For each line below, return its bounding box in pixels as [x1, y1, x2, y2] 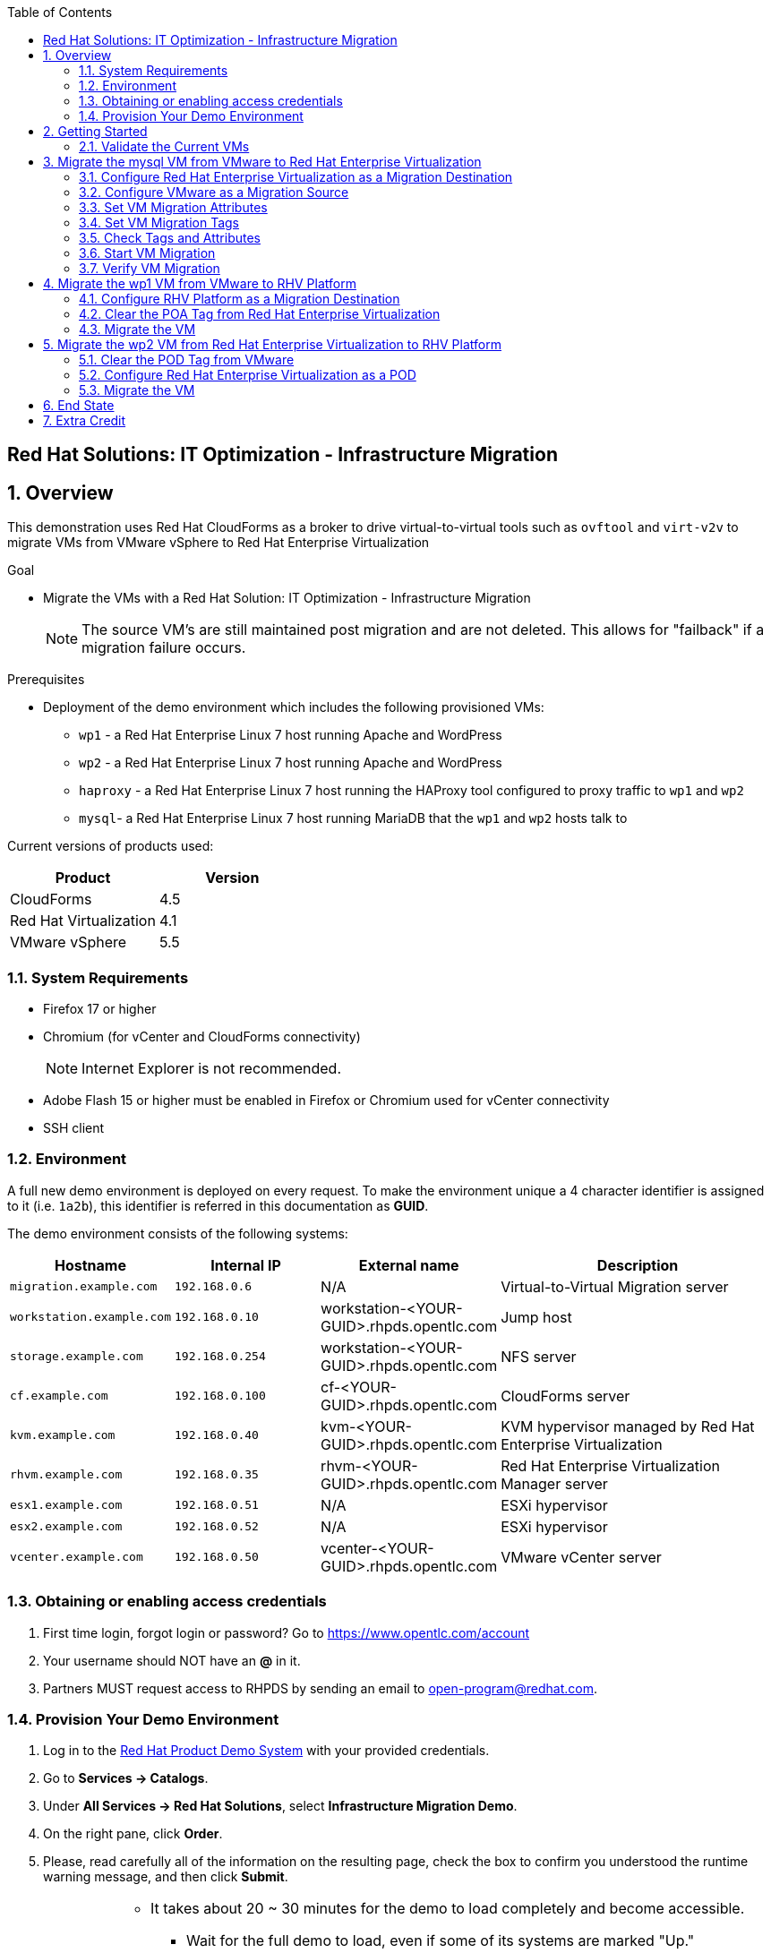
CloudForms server [501, 1386, 630, 1405]
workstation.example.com [10, 1310, 172, 1324]
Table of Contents [7, 4, 113, 20]
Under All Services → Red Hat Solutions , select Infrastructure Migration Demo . [43, 1798, 518, 1814]
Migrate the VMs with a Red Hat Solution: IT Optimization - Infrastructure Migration [43, 590, 531, 606]
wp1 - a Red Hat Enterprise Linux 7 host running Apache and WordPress [79, 727, 502, 743]
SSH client [43, 1120, 105, 1136]
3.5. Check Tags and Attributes [79, 230, 261, 245]
